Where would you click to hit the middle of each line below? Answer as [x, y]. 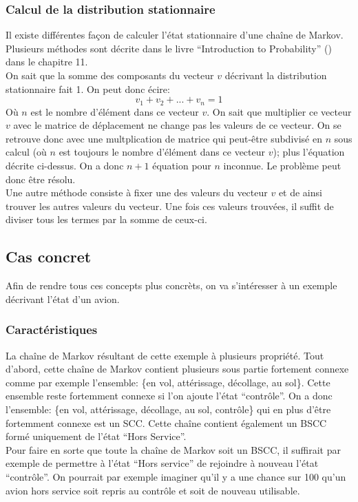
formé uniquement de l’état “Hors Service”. [96, 436]
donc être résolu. [41, 179]
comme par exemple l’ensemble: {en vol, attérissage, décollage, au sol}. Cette [168, 382]
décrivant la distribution [276, 75]
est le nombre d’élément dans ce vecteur [115, 111]
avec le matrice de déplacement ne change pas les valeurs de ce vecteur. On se [177, 125]
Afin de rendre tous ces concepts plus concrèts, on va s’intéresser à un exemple [171, 285]
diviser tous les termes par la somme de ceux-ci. [106, 219]
